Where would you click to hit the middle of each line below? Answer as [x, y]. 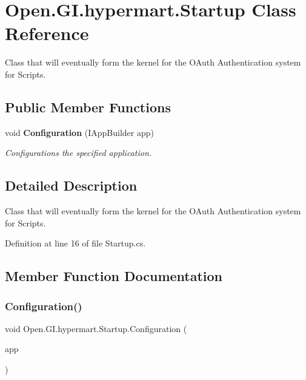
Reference [47, 33]
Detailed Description [71, 185]
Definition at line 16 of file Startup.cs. [75, 243]
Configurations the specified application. [78, 153]
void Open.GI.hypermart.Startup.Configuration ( [96, 328]
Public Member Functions [88, 107]
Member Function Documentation [114, 276]
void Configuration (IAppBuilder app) [79, 132]
